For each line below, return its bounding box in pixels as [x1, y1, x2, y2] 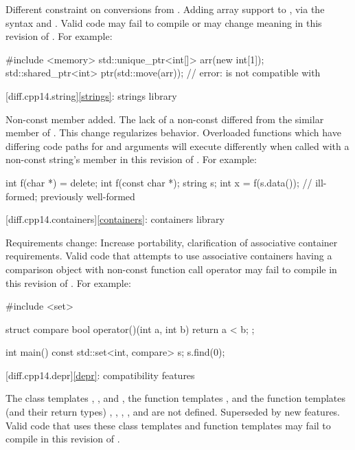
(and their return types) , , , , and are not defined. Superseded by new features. [5, 405, 341, 419]
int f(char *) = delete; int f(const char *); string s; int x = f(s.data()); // [5, 175, 312, 189]
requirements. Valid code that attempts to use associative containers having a [5, 248, 332, 263]
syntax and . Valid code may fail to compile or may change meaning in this [5, 15, 322, 30]
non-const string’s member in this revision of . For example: [5, 152, 257, 167]
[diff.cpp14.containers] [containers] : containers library [5, 212, 225, 226]
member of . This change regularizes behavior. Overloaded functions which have [5, 125, 341, 140]
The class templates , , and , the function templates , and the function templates [5, 391, 346, 405]
